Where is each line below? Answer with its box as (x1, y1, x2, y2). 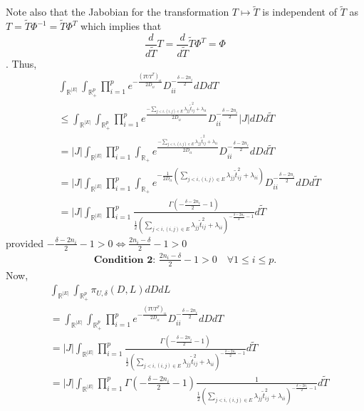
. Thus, (6, 56, 37, 71)
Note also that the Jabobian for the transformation (6, 4, 229, 19)
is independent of (262, 4, 337, 19)
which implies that (80, 19, 162, 33)
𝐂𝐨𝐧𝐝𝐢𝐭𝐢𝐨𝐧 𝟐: (93, 254, 156, 265)
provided (6, 235, 43, 250)
